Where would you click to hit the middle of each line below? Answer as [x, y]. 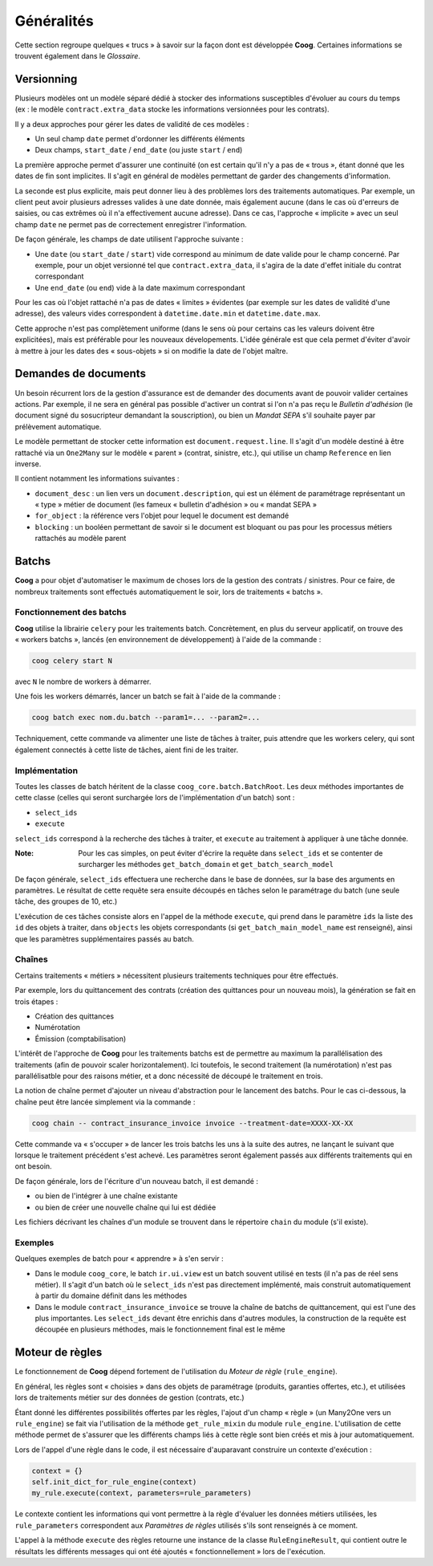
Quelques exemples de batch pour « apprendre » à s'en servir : [119, 1259]
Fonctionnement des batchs [71, 612]
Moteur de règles [59, 1352]
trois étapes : [36, 1001]
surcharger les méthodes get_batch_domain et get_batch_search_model [206, 864]
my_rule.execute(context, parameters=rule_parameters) [142, 1493]
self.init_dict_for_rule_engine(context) [114, 1482]
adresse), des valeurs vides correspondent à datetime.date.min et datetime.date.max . [168, 314]
